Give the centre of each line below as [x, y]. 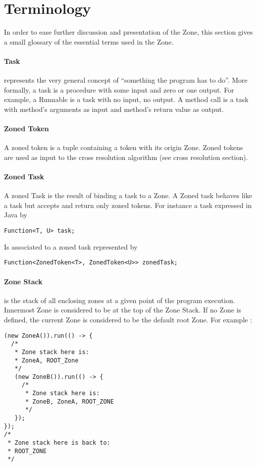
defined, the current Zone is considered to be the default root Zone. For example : [128, 319]
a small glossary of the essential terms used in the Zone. [89, 41]
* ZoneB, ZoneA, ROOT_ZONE [69, 401]
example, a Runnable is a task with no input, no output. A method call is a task [126, 99]
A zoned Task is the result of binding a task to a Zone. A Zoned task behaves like [128, 195]
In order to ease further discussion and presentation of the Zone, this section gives [128, 32]
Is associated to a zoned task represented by [71, 246]
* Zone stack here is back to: [59, 443]
